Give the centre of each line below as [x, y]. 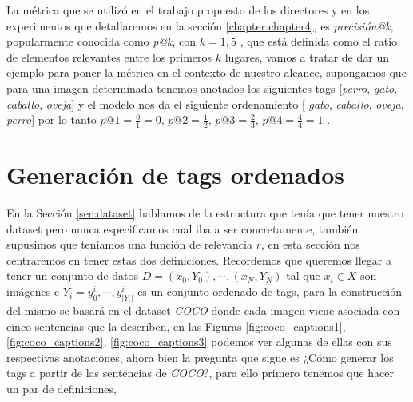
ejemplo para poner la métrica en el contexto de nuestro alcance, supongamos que [206, 72]
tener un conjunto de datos [73, 275]
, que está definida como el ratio [319, 41]
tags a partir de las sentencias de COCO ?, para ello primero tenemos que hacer [201, 373]
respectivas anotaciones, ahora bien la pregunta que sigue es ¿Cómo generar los [200, 357]
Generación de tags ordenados [175, 175]
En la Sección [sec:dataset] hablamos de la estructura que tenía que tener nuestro [205, 213]
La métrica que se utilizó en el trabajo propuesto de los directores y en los [188, 10]
